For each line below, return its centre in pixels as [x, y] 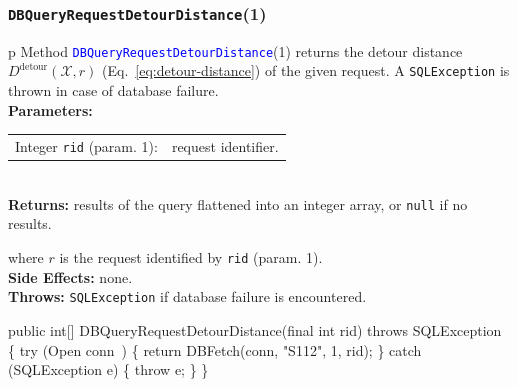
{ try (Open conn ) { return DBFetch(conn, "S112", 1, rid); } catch [215, 349]
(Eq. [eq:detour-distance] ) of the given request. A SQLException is [306, 70]
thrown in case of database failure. [113, 90]
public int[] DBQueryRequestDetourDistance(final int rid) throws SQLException [255, 329]
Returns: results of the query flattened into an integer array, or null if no [238, 203]
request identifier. [225, 146]
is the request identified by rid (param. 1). [191, 257]
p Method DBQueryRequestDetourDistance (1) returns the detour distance [235, 50]
